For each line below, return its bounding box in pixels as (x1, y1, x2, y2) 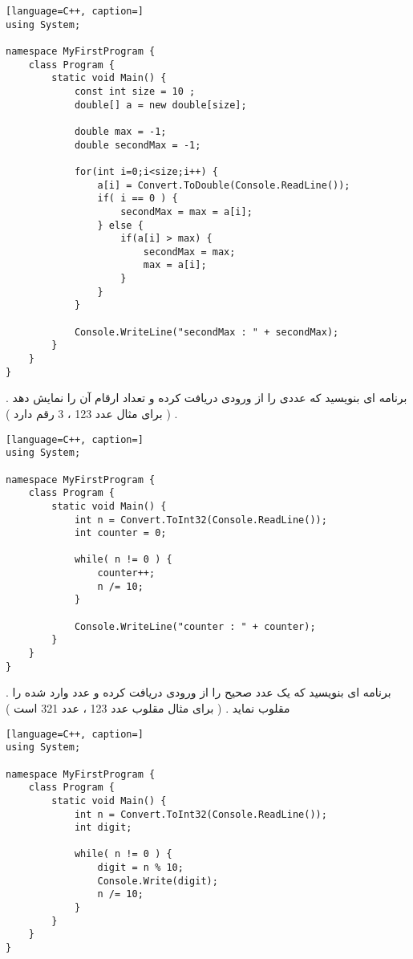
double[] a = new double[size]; (74, 99, 247, 111)
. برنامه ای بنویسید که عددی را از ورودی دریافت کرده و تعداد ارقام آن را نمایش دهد (6, 389, 407, 406)
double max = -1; (74, 125, 167, 137)
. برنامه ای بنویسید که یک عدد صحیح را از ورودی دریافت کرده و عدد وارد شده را (6, 684, 391, 701)
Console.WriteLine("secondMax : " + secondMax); (74, 326, 339, 338)
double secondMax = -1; (74, 139, 201, 151)
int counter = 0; (74, 527, 167, 539)
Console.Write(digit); (97, 875, 218, 887)
